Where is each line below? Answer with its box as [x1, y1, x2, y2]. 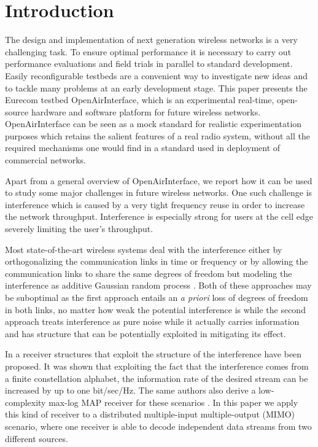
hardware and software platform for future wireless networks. [31, 105, 261, 118]
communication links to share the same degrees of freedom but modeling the [5, 266, 292, 279]
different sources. [5, 432, 68, 445]
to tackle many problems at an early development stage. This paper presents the [5, 81, 308, 94]
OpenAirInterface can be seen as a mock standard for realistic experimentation [5, 117, 302, 130]
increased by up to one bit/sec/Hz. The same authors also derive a [5, 384, 256, 397]
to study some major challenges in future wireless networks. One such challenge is [5, 186, 312, 199]
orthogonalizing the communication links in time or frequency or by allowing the [5, 255, 308, 268]
